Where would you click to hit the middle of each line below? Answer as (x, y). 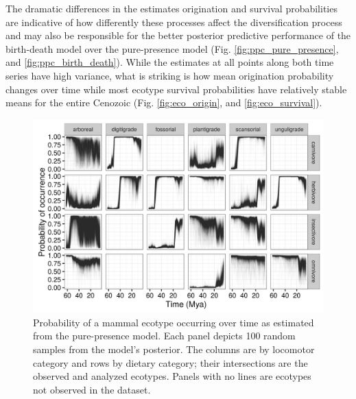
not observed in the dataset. (92, 389)
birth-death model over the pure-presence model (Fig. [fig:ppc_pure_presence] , (172, 48)
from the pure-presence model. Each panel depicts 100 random (164, 336)
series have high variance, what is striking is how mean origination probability (170, 75)
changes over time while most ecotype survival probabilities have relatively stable (176, 89)
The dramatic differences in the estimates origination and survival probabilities (171, 8)
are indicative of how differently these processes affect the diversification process (174, 22)
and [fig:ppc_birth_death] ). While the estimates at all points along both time (170, 62)
